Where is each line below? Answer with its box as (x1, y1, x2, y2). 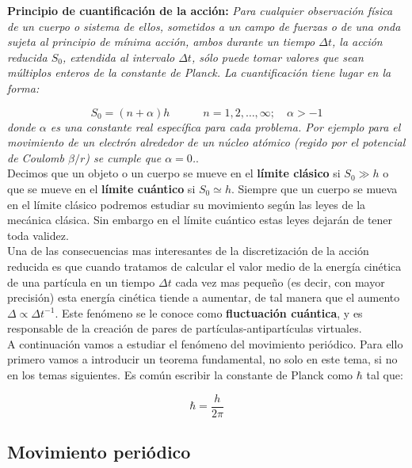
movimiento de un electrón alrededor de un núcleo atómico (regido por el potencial (7, 134, 406, 150)
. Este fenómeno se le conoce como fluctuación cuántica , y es (55, 304, 363, 321)
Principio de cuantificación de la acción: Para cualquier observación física (7, 2, 393, 18)
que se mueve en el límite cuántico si (7, 180, 196, 196)
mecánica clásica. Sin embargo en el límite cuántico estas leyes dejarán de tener (7, 211, 393, 228)
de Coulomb (7, 149, 64, 166)
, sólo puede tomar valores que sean (191, 48, 364, 65)
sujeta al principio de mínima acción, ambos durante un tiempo (7, 33, 315, 50)
